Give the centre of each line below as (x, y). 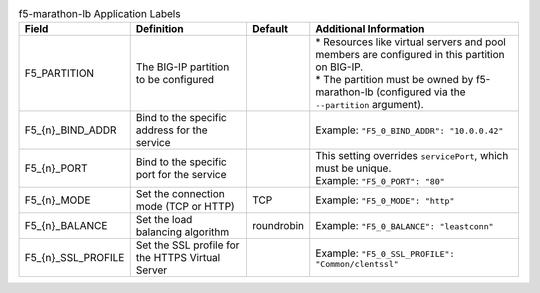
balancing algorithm (182, 232)
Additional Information (370, 29)
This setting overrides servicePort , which (412, 156)
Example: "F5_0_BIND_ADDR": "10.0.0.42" (409, 130)
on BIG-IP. (339, 67)
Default (270, 29)
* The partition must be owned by (394, 80)
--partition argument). (369, 105)
